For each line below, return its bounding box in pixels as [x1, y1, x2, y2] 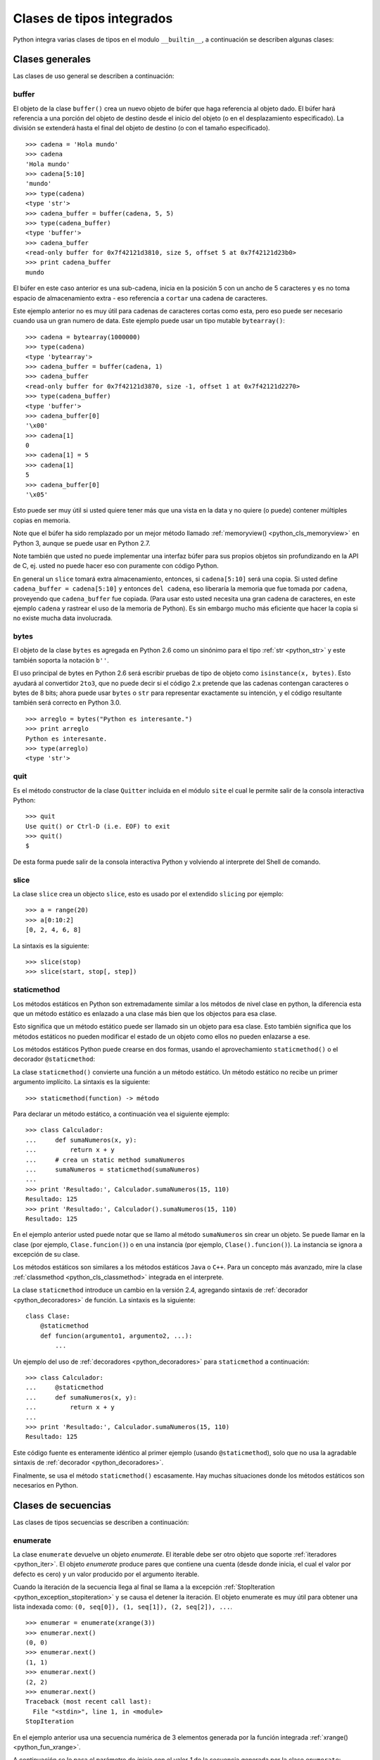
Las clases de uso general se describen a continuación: [13, 72, 175, 80]
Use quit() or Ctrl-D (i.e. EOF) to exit [25, 822, 170, 830]
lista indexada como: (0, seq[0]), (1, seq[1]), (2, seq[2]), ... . [13, 1602, 232, 1611]
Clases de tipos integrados [13, 11, 173, 26]
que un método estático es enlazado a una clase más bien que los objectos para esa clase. [13, 1009, 277, 1017]
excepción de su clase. [13, 1250, 80, 1259]
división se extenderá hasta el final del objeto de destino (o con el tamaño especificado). [13, 124, 270, 132]
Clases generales [13, 54, 91, 65]
